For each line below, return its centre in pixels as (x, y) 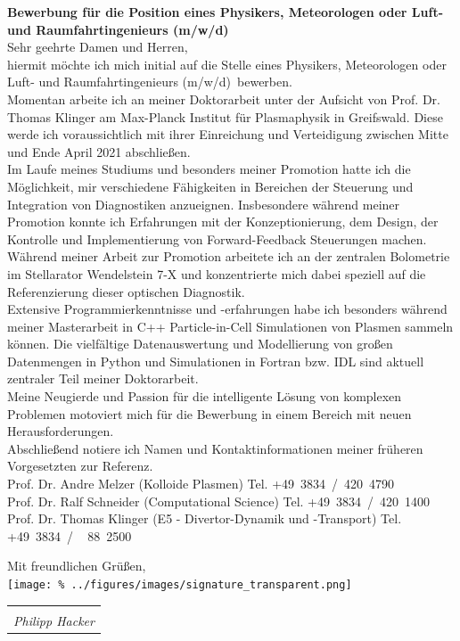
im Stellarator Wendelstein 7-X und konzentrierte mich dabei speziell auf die (217, 273)
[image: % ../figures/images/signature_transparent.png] (180, 585)
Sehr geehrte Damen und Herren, (98, 47)
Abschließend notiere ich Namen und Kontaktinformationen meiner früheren (215, 448)
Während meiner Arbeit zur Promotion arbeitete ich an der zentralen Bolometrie (229, 256)
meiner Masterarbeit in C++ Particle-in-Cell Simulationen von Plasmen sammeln (230, 326)
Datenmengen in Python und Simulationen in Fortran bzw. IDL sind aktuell (216, 361)
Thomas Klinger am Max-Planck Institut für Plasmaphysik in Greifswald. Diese (225, 116)
